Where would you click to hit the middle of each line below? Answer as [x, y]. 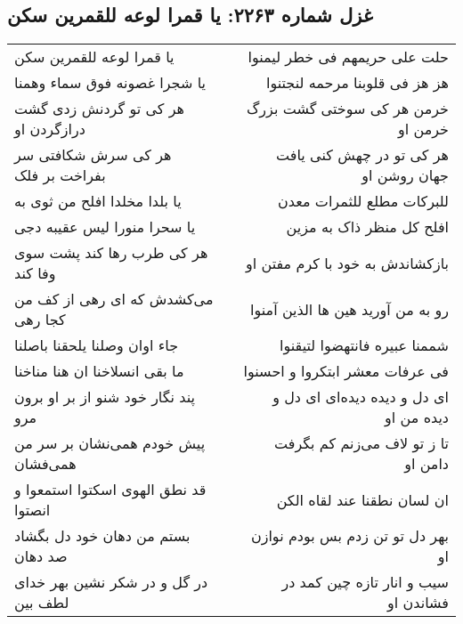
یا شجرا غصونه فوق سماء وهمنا [110, 83]
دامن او [426, 464]
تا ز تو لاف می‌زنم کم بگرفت [361, 443]
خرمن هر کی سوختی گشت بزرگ [348, 109]
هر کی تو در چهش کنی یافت [362, 155]
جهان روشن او [405, 175]
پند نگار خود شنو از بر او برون [105, 397]
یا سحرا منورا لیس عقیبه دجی [105, 227]
